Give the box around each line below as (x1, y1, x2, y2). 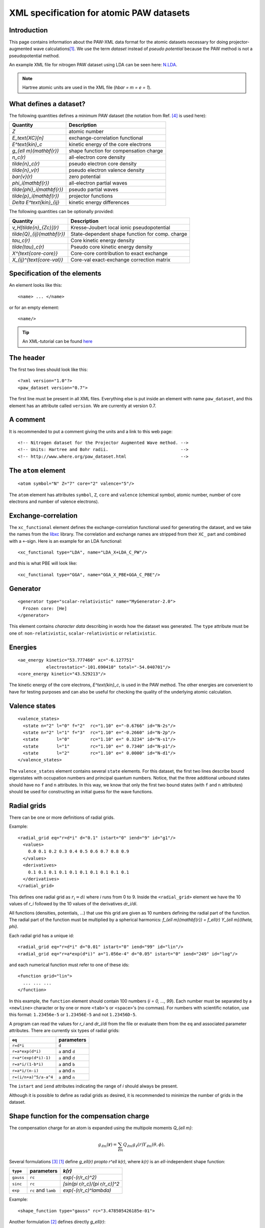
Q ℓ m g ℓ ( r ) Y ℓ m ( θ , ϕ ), (123, 1142, 165, 1149)
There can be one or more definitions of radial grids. (9, 814, 115, 820)
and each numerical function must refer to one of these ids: (9, 962, 130, 968)
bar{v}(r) (12, 173, 33, 180)
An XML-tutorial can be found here (22, 338, 93, 344)
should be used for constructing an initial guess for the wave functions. (9, 789, 153, 795)
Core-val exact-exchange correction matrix (70, 256, 171, 263)
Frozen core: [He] (23, 606, 67, 611)
